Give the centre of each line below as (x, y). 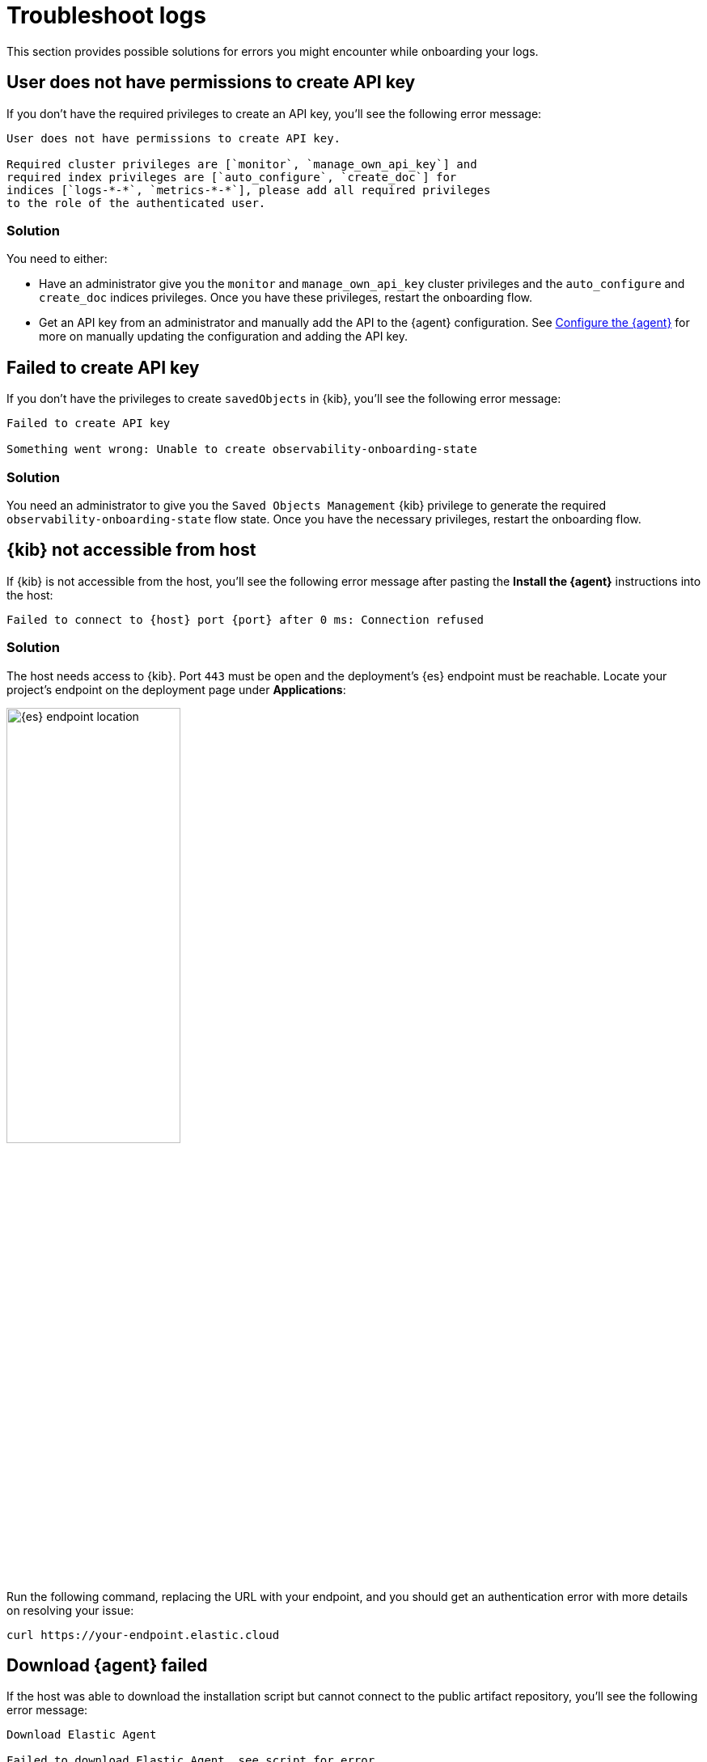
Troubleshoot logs (106, 15)
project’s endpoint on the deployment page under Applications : (176, 689)
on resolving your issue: (70, 1610)
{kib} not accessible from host (131, 550)
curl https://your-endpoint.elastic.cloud (143, 1635)
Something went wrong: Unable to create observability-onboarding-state (242, 449)
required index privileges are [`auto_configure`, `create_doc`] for (232, 177)
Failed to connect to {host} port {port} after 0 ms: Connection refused (246, 619)
